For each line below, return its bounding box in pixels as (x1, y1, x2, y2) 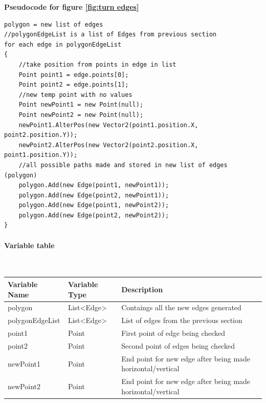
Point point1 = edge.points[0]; (18, 71, 129, 78)
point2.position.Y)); (4, 131, 78, 139)
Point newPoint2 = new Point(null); (18, 111, 144, 118)
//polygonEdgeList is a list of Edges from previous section (4, 31, 217, 38)
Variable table (4, 239, 55, 250)
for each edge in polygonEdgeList (4, 41, 122, 48)
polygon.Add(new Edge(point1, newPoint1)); (18, 182, 169, 189)
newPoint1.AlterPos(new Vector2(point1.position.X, (18, 121, 198, 129)
